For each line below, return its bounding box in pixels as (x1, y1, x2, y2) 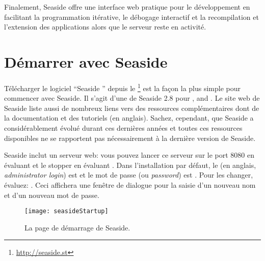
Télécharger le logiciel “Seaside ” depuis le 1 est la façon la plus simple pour (4, 81, 241, 93)
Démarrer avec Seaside (4, 51, 168, 72)
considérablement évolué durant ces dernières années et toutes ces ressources (4, 122, 243, 133)
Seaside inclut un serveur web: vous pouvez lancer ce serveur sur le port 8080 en (4, 150, 255, 160)
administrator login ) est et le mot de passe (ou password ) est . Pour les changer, (4, 169, 253, 180)
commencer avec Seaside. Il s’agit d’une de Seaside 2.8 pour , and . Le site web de (4, 93, 260, 103)
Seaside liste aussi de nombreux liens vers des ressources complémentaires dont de (4, 102, 259, 113)
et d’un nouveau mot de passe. (4, 189, 99, 200)
